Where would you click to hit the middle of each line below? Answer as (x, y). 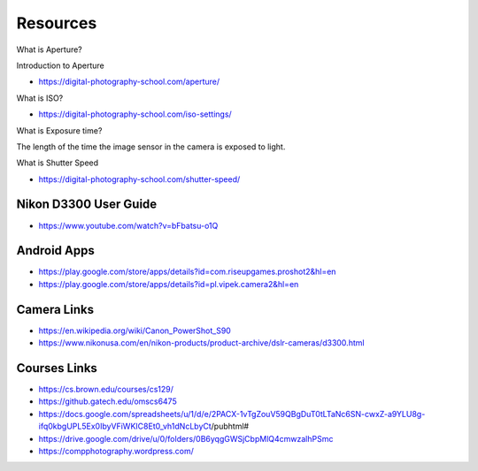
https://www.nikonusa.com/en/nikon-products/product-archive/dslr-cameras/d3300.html (201, 343)
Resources (57, 23)
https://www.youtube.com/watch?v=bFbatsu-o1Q (128, 225)
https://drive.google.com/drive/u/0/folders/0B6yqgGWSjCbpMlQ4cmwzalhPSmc (186, 438)
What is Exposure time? (59, 130)
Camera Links (55, 309)
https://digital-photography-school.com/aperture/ (129, 82)
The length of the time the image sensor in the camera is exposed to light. (151, 147)
